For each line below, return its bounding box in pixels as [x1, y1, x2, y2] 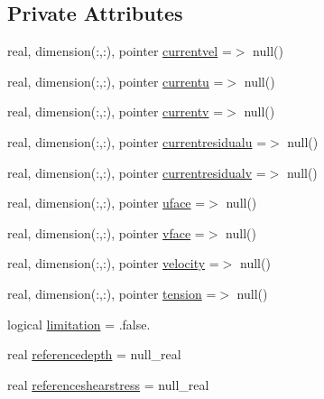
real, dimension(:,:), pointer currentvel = [7, 42, 232, 60]
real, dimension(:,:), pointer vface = [7, 223, 205, 242]
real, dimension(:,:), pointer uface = [7, 193, 206, 212]
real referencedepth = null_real [7, 345, 181, 364]
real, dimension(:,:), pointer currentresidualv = [7, 162, 266, 181]
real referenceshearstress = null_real [7, 375, 209, 394]
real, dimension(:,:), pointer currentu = [7, 71, 224, 90]
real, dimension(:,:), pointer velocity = [7, 254, 219, 273]
